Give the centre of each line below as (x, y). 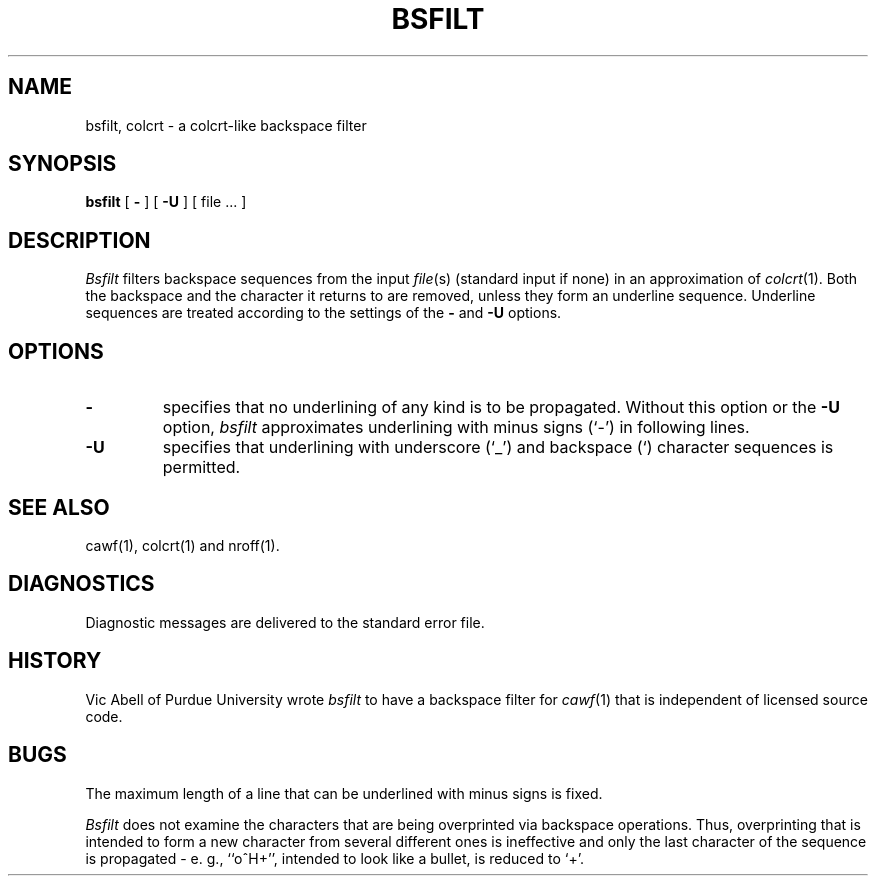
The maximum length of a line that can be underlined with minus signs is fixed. (344, 793)
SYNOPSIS (62, 164)
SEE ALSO (59, 507)
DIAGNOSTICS (81, 584)
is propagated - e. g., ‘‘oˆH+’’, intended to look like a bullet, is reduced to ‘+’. (335, 858)
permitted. (201, 467)
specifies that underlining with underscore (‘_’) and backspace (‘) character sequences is (498, 447)
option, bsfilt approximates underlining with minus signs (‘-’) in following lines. (456, 427)
